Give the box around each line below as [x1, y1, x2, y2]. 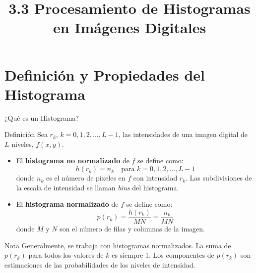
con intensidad [133, 173, 178, 183]
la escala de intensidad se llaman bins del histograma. [16, 182, 179, 192]
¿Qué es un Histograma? [4, 112, 79, 123]
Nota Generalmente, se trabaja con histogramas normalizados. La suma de [4, 240, 231, 250]
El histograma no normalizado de [16, 155, 129, 166]
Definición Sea [4, 129, 48, 139]
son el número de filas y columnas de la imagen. [60, 223, 205, 233]
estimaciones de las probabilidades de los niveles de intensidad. [4, 259, 195, 270]
